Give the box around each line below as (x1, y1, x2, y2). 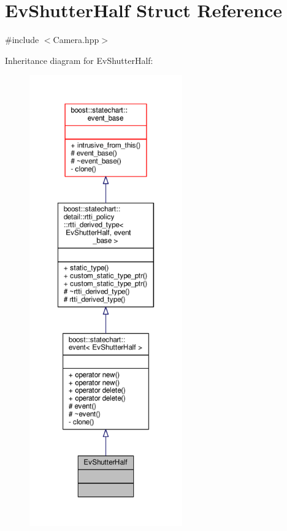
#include (5, 33, 39, 46)
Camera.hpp (53, 33, 99, 46)
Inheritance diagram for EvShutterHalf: (5, 53, 153, 66)
